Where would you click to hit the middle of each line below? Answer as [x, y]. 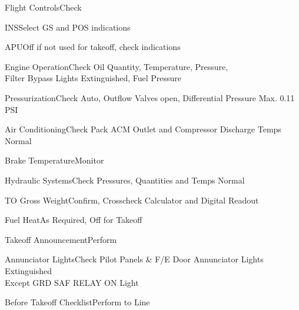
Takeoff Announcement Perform [61, 239]
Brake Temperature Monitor [54, 160]
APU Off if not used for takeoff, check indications [93, 47]
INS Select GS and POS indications [68, 27]
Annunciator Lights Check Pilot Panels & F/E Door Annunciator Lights [134, 259]
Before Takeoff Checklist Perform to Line [77, 302]
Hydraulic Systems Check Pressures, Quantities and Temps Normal [125, 180]
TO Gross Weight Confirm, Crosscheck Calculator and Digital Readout [132, 200]
